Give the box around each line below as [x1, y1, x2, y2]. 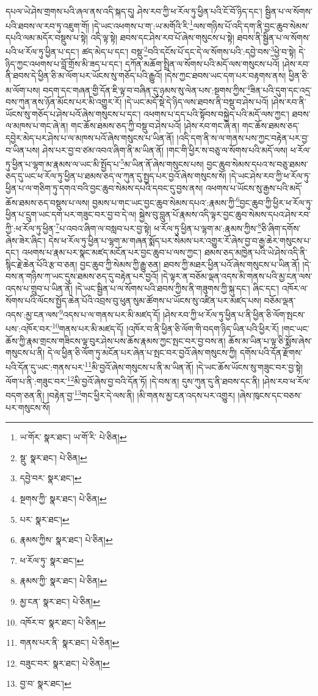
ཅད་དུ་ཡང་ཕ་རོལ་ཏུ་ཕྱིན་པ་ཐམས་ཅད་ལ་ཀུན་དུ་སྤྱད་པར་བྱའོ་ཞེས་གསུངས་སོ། [5, 169, 226, 182]
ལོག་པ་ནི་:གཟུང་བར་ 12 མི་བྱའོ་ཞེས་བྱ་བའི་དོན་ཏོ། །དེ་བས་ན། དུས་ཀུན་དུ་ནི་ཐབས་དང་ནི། [5, 373, 260, 387]
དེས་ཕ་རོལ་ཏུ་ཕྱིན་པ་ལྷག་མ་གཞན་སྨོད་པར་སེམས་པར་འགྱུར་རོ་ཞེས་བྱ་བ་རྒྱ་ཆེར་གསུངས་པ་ [48, 234, 311, 246]
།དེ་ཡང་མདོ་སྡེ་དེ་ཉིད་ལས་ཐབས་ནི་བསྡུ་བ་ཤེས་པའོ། [125, 95, 269, 108]
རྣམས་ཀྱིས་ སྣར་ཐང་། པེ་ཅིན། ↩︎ [20, 533, 113, 546]
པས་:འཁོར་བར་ [5, 322, 52, 335]
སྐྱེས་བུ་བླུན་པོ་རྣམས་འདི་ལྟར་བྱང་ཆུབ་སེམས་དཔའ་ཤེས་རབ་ [139, 207, 311, 220]
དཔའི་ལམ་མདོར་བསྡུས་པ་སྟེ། [5, 31, 88, 43]
